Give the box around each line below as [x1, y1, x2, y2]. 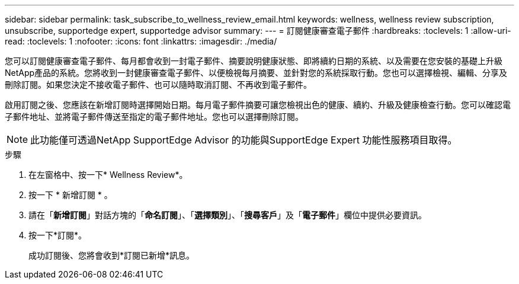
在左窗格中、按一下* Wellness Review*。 [28, 170, 188, 180]
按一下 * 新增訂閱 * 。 [28, 190, 113, 200]
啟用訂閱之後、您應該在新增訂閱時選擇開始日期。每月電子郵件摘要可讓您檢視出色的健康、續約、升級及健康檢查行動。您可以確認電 [5, 100, 511, 110]
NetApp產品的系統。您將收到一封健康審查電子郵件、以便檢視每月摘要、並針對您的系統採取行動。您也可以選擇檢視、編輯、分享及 [5, 68, 508, 78]
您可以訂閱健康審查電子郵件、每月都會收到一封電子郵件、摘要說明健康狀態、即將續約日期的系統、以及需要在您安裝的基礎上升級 [5, 56, 502, 66]
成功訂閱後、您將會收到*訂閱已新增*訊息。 [28, 250, 195, 260]
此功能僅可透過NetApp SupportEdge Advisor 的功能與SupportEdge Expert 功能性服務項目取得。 [30, 134, 457, 146]
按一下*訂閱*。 [28, 230, 87, 240]
